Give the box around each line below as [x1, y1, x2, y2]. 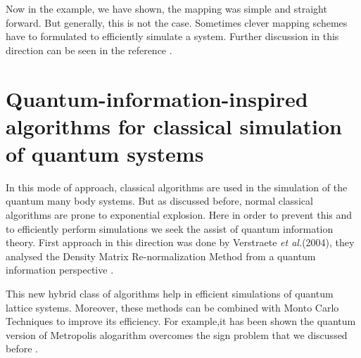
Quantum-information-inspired [6, 84, 308, 113]
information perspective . [6, 262, 114, 277]
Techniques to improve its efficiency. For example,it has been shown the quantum [6, 314, 356, 328]
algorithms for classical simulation [6, 111, 342, 140]
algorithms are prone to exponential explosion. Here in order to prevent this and [6, 207, 353, 222]
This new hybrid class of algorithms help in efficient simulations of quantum [6, 286, 334, 301]
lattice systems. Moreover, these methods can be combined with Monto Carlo [6, 300, 339, 314]
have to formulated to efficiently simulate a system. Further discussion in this [6, 29, 339, 44]
